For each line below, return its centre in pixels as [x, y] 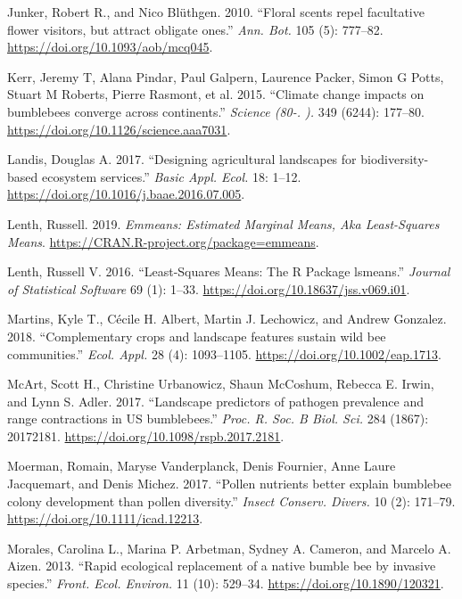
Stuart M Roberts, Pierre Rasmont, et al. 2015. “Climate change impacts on [216, 94]
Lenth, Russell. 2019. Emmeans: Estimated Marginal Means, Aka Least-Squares [223, 223]
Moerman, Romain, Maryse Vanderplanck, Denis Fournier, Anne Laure [202, 466]
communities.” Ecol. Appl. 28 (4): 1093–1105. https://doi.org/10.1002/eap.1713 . [224, 353]
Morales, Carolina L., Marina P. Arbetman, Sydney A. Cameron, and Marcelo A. [229, 548]
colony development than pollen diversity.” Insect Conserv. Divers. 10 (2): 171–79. [231, 501]
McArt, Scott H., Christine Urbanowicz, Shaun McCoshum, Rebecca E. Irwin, [221, 384]
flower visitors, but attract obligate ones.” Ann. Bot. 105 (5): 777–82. [195, 29]
